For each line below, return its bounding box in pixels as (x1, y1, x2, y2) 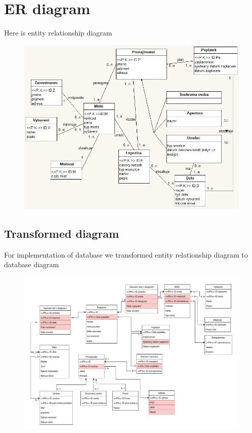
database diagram (4, 259, 59, 270)
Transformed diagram (4, 225, 119, 241)
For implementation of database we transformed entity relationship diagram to (4, 249, 248, 260)
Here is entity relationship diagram (4, 27, 112, 38)
